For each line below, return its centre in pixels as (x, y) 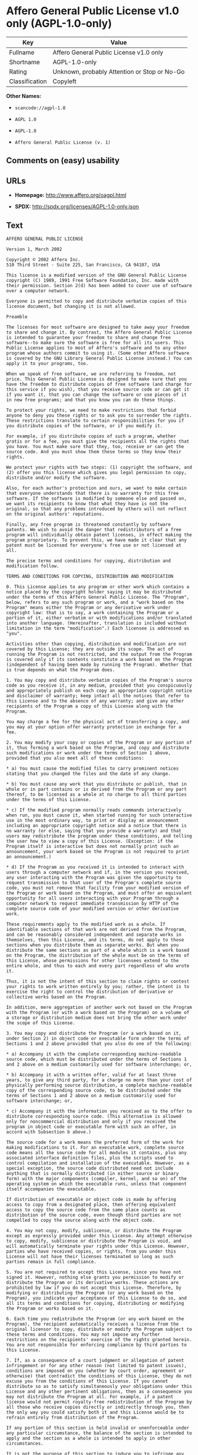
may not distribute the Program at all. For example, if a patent (90, 1397)
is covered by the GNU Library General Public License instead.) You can (99, 358)
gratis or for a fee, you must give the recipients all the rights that (98, 441)
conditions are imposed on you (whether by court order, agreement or (95, 1371)
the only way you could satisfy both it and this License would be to (95, 1412)
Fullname (22, 52)
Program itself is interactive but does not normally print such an (92, 846)
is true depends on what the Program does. (61, 670)
